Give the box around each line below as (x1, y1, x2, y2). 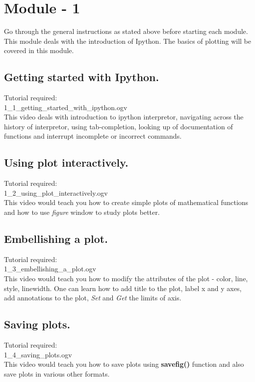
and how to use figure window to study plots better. (4, 207, 160, 217)
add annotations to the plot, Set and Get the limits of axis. (4, 293, 181, 303)
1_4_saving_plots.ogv (4, 349, 72, 359)
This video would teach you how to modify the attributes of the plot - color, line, (4, 273, 248, 284)
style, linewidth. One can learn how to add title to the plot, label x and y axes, (4, 283, 242, 293)
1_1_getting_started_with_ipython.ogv (4, 102, 127, 112)
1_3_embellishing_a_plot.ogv (4, 264, 96, 274)
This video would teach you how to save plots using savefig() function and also (4, 359, 244, 369)
